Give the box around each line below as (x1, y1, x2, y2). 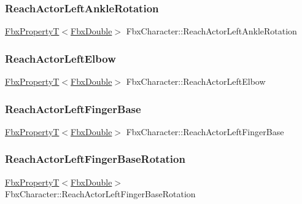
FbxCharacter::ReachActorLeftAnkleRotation (126, 25, 297, 37)
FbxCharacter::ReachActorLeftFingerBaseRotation (5, 187, 196, 200)
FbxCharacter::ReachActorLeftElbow (126, 75, 266, 88)
